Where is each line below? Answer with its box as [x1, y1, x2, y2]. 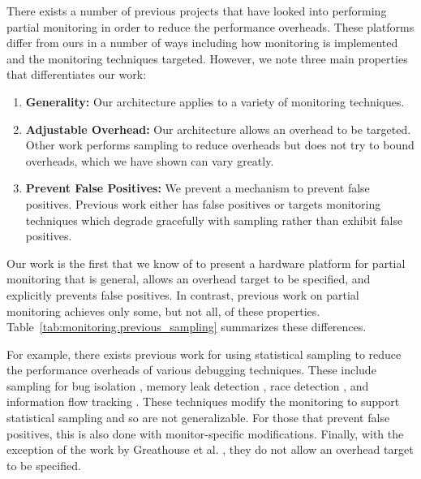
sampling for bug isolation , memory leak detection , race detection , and [6, 377, 369, 394]
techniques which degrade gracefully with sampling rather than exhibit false [25, 211, 403, 228]
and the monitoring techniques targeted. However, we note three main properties [6, 50, 408, 67]
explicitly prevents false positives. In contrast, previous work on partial [6, 286, 359, 303]
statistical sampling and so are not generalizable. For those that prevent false [6, 409, 390, 426]
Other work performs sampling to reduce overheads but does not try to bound [25, 136, 415, 153]
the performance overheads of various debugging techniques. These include [6, 361, 376, 378]
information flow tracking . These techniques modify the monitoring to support [6, 393, 400, 410]
